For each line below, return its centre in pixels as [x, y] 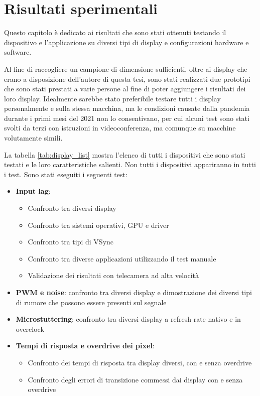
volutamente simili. [33, 138]
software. [18, 52]
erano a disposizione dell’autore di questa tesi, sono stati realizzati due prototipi [127, 79]
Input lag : [33, 191]
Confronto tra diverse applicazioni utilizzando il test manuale [122, 258]
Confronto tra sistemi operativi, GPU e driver [98, 225]
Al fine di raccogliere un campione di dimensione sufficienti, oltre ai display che [126, 69]
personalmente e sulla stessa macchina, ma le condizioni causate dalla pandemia [127, 108]
